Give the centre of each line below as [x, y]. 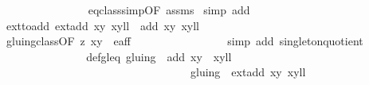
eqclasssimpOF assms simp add [169, 10]
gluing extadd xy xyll [248, 72]
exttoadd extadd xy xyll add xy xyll [102, 25]
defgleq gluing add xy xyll [159, 56]
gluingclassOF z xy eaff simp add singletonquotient [184, 41]
